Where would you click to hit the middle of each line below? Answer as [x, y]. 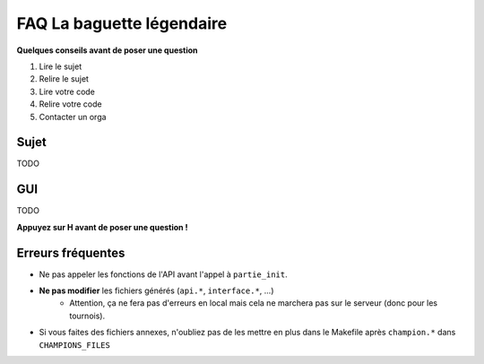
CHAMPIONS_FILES [75, 345]
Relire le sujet [64, 79]
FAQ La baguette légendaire [122, 23]
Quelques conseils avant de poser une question [107, 50]
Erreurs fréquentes [71, 252]
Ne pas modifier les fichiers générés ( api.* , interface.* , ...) [156, 290]
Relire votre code [70, 104]
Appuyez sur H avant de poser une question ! [102, 227]
